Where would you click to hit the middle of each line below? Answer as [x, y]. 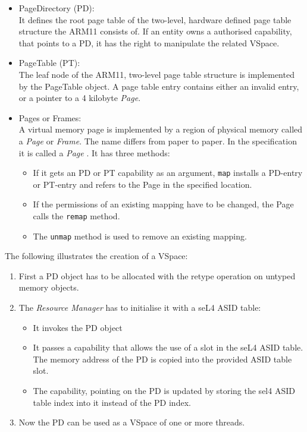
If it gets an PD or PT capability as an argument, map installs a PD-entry [168, 173]
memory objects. [49, 287]
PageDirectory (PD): [57, 8]
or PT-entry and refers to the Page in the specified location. [142, 184]
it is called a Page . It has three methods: [94, 152]
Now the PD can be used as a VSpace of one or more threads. [132, 422]
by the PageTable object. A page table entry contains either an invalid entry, [159, 86]
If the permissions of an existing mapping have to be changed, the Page [163, 204]
